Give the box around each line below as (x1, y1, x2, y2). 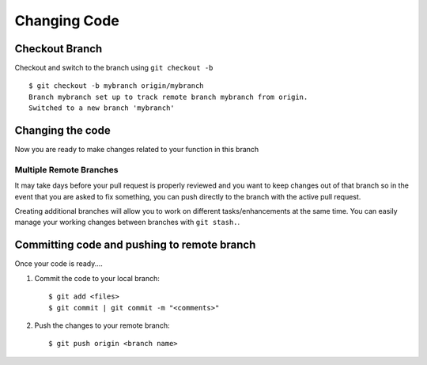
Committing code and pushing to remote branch (14, 238, 256, 252)
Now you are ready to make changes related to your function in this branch (14, 145, 259, 154)
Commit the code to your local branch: (34, 273, 160, 283)
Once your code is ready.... (14, 259, 103, 268)
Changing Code (14, 12, 120, 29)
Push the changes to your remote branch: (34, 321, 170, 330)
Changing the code (14, 124, 111, 138)
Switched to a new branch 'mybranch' (28, 104, 176, 112)
